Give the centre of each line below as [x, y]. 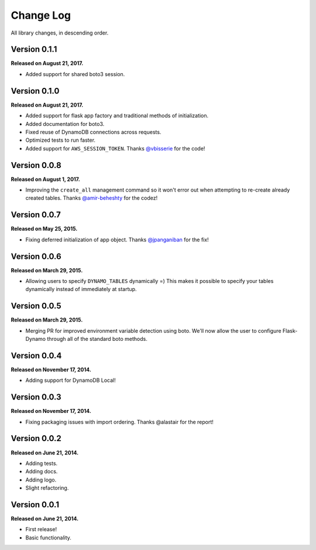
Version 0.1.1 [34, 49]
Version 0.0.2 [36, 438]
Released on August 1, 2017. [45, 179]
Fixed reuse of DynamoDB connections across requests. [93, 132]
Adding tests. [42, 463]
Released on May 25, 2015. [44, 229]
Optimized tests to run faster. [61, 140]
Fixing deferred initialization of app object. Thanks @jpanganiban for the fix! [117, 240]
